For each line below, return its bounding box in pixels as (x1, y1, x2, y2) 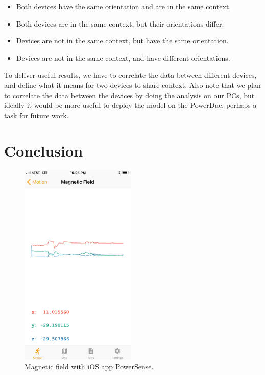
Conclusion (4, 140, 83, 161)
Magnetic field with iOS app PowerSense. (25, 361, 154, 372)
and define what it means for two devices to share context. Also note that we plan (4, 79, 261, 90)
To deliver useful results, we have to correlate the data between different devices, (4, 70, 257, 80)
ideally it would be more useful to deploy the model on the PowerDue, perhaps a (4, 100, 257, 111)
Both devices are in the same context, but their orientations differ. (16, 18, 224, 29)
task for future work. (4, 109, 69, 120)
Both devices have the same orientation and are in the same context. (16, 1, 231, 11)
